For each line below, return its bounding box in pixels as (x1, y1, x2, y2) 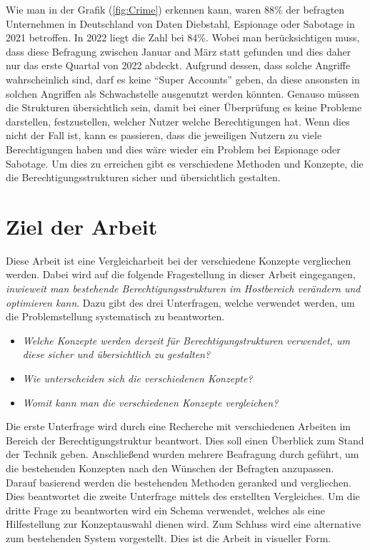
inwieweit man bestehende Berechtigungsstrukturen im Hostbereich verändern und (6, 281, 361, 296)
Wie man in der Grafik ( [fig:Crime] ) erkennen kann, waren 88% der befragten (6, 2, 345, 16)
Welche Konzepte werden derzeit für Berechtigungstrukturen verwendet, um (22, 332, 350, 347)
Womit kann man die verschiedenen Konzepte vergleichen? (22, 394, 279, 409)
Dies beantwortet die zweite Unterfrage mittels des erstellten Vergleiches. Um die (6, 489, 360, 504)
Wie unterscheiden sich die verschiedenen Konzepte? (22, 371, 253, 385)
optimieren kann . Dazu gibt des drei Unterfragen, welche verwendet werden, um (6, 295, 355, 310)
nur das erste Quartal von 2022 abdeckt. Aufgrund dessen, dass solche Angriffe (6, 58, 351, 73)
